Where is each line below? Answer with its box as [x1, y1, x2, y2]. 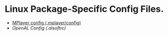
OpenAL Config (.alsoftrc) [12, 25, 66, 31]
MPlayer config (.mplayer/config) [12, 20, 81, 26]
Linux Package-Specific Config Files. [5, 3, 164, 15]
